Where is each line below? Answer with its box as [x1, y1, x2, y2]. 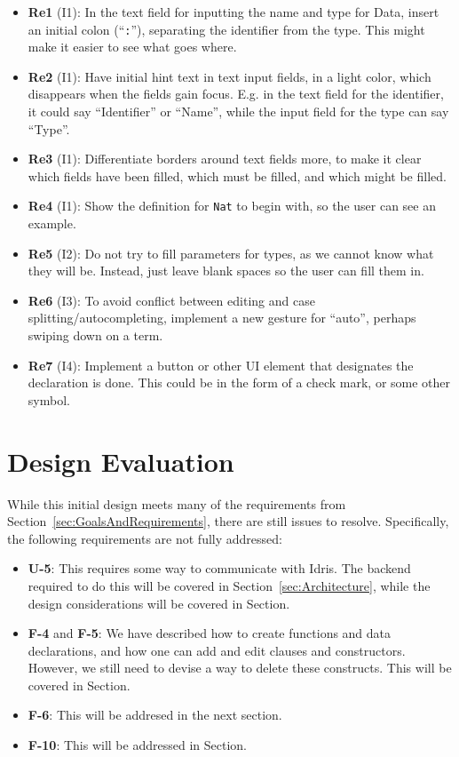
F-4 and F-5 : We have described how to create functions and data [28, 624, 392, 642]
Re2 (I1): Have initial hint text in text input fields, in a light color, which [28, 67, 431, 85]
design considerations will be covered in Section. [28, 594, 290, 612]
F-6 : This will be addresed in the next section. [28, 705, 282, 724]
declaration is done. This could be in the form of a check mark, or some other [28, 373, 451, 392]
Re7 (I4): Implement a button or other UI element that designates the [28, 355, 414, 374]
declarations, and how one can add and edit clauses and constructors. [28, 641, 406, 659]
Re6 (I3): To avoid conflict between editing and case [28, 291, 315, 309]
